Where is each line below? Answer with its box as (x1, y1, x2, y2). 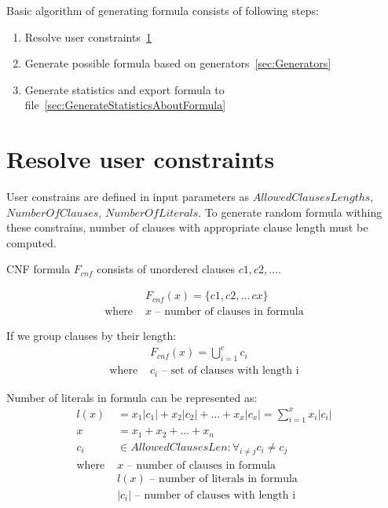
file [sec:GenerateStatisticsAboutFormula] (24, 97, 226, 113)
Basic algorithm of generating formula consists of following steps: (6, 2, 319, 18)
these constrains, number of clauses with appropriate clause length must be (6, 219, 368, 236)
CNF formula (6, 261, 71, 277)
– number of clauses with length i (134, 489, 296, 501)
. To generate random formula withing (198, 203, 383, 220)
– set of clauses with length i (161, 365, 299, 377)
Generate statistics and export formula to (24, 81, 225, 97)
